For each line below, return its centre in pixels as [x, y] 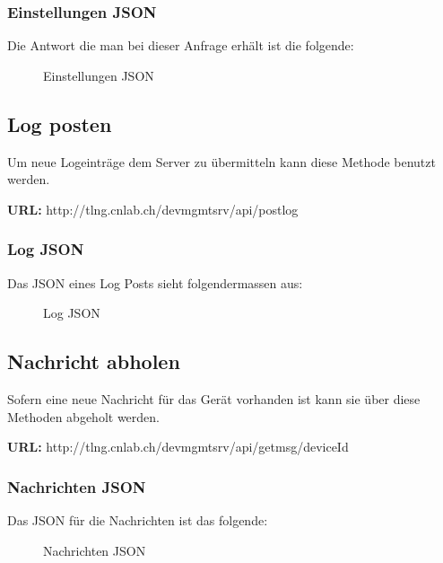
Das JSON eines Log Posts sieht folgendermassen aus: [155, 282]
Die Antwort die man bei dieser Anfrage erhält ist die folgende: [181, 45]
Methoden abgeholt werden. [84, 416]
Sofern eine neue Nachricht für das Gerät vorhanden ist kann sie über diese [214, 399]
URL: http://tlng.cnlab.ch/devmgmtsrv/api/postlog [153, 209]
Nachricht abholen [94, 361]
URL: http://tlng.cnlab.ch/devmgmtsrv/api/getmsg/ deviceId [178, 447]
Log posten [60, 123]
